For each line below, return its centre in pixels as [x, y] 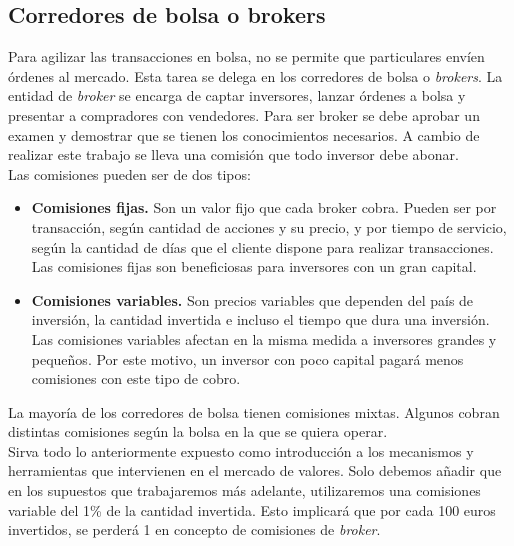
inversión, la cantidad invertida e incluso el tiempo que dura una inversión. [260, 319]
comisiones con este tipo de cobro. [136, 378]
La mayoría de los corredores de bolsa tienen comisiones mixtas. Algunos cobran [254, 411]
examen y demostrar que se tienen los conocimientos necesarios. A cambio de [244, 134]
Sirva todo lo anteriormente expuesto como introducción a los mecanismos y [241, 450]
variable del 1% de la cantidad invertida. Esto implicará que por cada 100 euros [252, 509]
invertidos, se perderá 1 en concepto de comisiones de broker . [194, 529]
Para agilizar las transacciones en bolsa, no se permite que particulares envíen [246, 56]
